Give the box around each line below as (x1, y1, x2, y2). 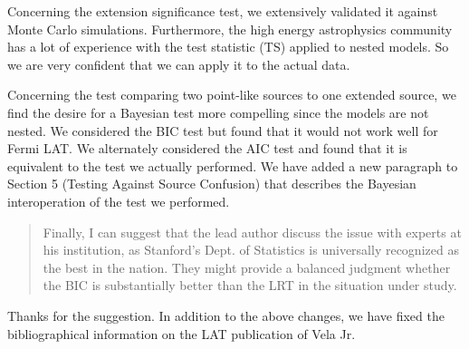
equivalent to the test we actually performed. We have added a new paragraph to (7, 156, 458, 175)
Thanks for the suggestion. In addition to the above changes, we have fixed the (7, 305, 445, 325)
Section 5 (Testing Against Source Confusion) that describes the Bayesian (7, 174, 416, 193)
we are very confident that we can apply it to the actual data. (7, 54, 350, 73)
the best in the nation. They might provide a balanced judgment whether (43, 257, 451, 276)
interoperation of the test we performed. (7, 191, 230, 210)
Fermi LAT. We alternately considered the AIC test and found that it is (7, 139, 407, 158)
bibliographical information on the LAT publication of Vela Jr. (7, 324, 356, 343)
